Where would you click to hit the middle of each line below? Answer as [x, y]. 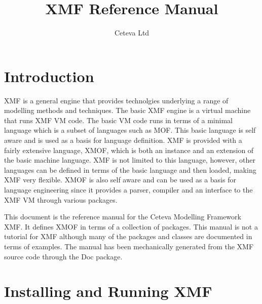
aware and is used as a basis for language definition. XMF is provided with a [123, 140]
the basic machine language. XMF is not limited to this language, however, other [130, 160]
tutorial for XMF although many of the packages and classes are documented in [128, 236]
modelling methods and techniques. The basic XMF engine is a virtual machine [127, 110]
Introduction [49, 76]
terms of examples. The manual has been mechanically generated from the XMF [129, 246]
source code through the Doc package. [63, 256]
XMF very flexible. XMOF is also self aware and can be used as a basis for [120, 180]
